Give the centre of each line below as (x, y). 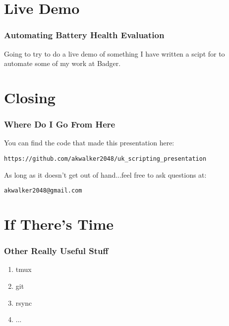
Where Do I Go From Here (60, 124)
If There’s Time (59, 224)
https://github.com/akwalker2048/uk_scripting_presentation (105, 159)
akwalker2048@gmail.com (43, 191)
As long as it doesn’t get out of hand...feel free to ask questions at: (105, 174)
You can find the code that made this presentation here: (89, 143)
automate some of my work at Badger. (62, 63)
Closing (30, 97)
